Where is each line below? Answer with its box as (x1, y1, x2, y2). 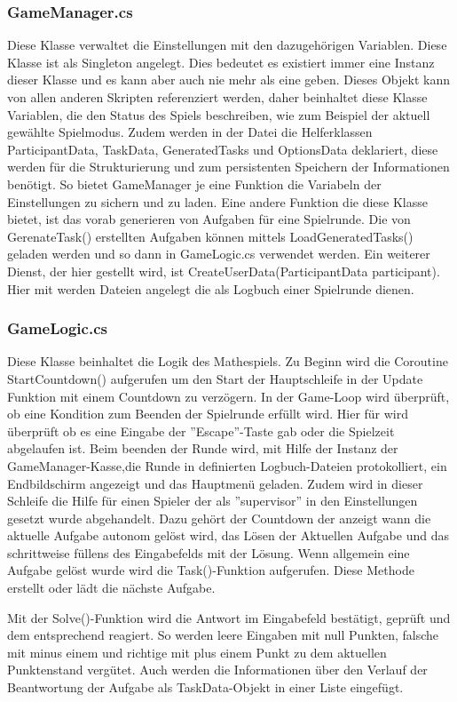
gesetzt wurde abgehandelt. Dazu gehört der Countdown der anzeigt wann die (7, 508, 431, 527)
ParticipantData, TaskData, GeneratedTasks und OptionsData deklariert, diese (7, 140, 438, 158)
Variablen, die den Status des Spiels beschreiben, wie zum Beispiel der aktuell (7, 105, 430, 124)
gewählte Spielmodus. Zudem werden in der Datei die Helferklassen (7, 123, 373, 141)
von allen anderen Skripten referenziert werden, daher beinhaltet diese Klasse (7, 88, 428, 106)
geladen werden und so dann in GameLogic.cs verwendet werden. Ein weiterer (7, 244, 430, 263)
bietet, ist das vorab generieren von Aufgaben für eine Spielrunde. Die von (7, 210, 411, 228)
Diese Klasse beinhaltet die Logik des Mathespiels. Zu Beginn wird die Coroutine (7, 352, 448, 371)
